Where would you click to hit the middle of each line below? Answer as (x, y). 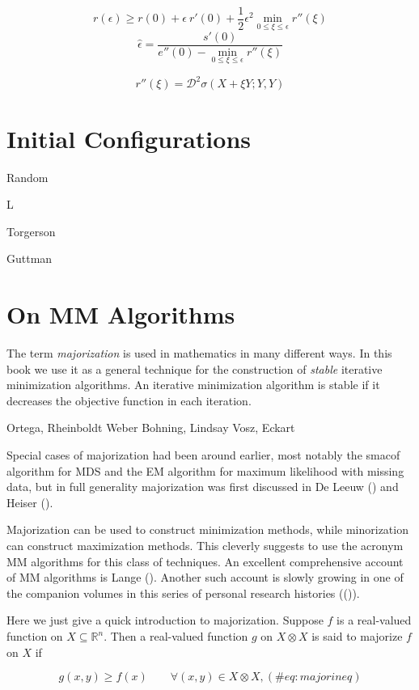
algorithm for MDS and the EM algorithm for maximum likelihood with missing (205, 470)
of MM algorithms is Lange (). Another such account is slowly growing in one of (205, 577)
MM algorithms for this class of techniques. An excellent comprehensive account (205, 561)
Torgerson (31, 231)
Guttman (30, 258)
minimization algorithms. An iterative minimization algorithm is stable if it (193, 385)
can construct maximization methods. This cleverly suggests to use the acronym (205, 546)
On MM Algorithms (121, 314)
